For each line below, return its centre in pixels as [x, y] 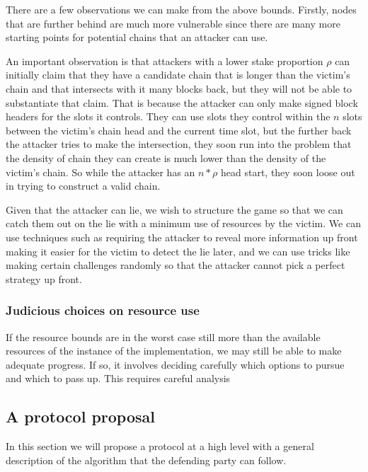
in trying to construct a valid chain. [83, 186]
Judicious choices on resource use [103, 310]
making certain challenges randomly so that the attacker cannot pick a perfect [176, 265]
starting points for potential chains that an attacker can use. [137, 37]
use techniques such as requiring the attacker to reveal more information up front [182, 237]
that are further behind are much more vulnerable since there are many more [173, 23]
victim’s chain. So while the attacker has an [100, 172]
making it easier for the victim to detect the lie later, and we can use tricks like [178, 251]
